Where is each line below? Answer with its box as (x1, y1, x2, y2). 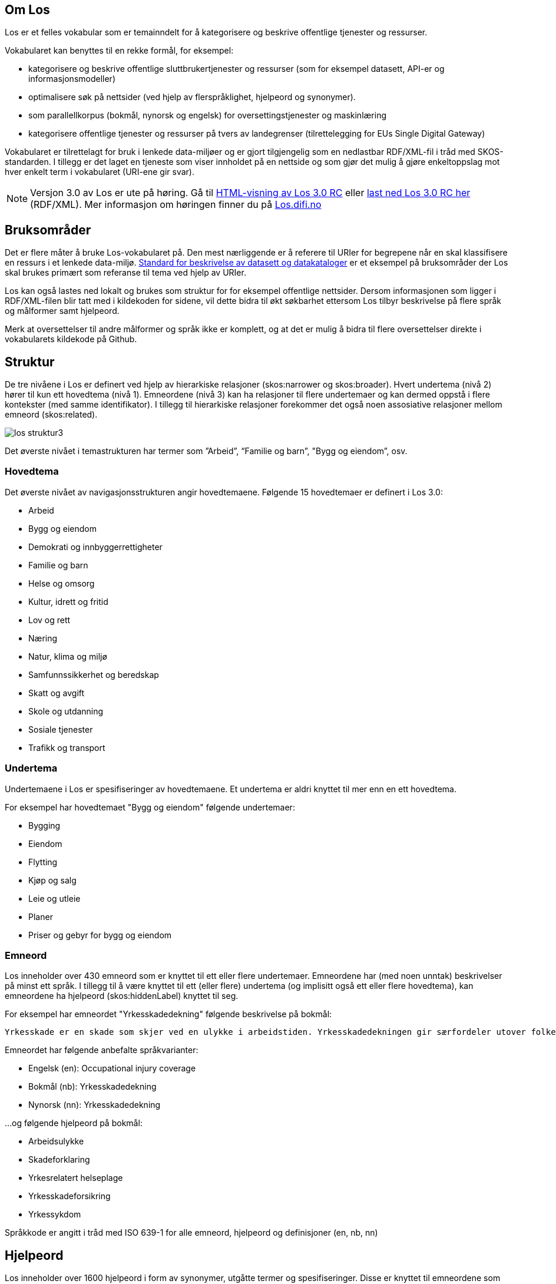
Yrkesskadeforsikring (28, 1191, 111, 1202)
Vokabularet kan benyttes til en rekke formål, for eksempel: (5, 45, 234, 56)
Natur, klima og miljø (28, 651, 107, 661)
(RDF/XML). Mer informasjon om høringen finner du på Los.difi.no (30, 198, 322, 211)
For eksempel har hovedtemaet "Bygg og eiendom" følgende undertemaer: (5, 802, 295, 812)
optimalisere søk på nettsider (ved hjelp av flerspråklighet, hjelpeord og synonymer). (28, 92, 356, 102)
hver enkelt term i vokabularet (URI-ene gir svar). (5, 167, 195, 177)
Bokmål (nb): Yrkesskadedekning (28, 1081, 157, 1092)
